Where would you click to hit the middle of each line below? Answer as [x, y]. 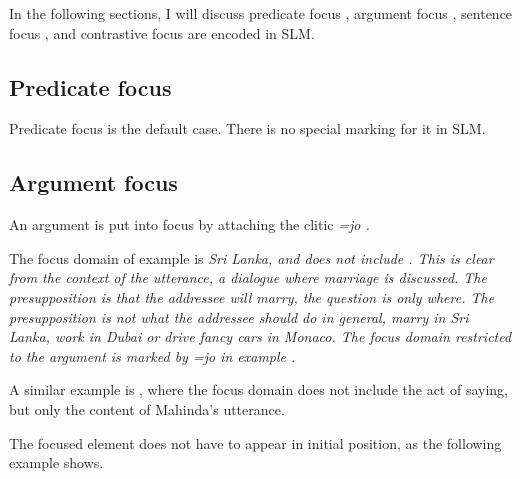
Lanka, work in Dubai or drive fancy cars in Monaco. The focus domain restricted [260, 336]
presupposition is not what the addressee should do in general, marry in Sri [239, 316]
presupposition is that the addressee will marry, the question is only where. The [252, 296]
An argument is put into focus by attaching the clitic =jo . [189, 224]
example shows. [56, 462]
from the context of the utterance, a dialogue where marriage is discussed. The [248, 277]
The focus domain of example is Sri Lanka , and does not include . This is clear [251, 257]
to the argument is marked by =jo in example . [152, 355]
